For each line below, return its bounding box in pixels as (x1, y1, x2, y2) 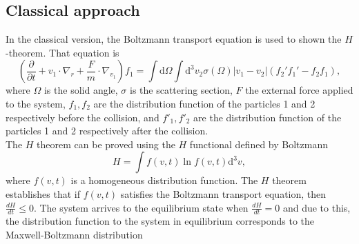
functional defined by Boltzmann (189, 136, 328, 151)
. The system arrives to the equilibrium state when (33, 200, 249, 214)
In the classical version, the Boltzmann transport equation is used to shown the (6, 32, 342, 46)
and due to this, (282, 200, 351, 214)
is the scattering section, (130, 83, 233, 97)
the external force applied (245, 83, 353, 97)
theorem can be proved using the (37, 136, 175, 151)
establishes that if (6, 186, 80, 201)
